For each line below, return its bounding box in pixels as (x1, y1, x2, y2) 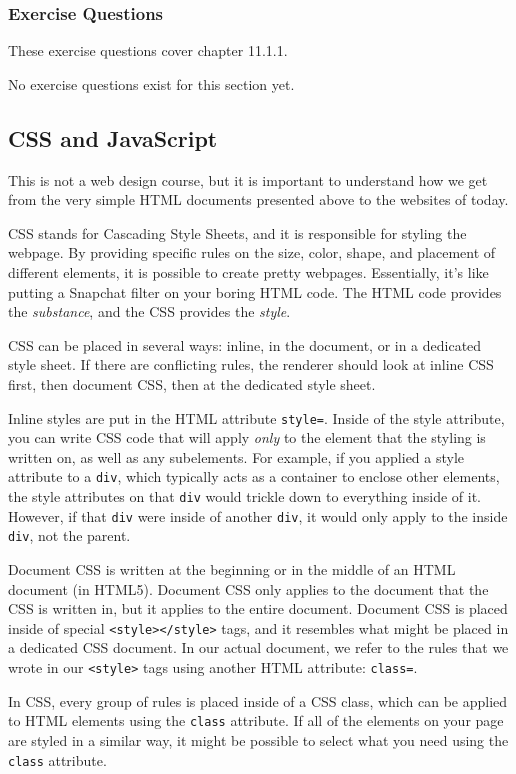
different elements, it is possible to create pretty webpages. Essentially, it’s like (8, 261, 489, 282)
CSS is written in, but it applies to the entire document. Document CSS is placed (8, 598, 508, 619)
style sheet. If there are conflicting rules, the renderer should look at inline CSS (8, 354, 494, 375)
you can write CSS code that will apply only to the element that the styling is (8, 427, 486, 448)
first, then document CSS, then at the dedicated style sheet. (8, 373, 376, 394)
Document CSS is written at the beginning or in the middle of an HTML (8, 559, 456, 580)
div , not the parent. (8, 525, 131, 546)
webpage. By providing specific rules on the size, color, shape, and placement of (8, 242, 496, 263)
